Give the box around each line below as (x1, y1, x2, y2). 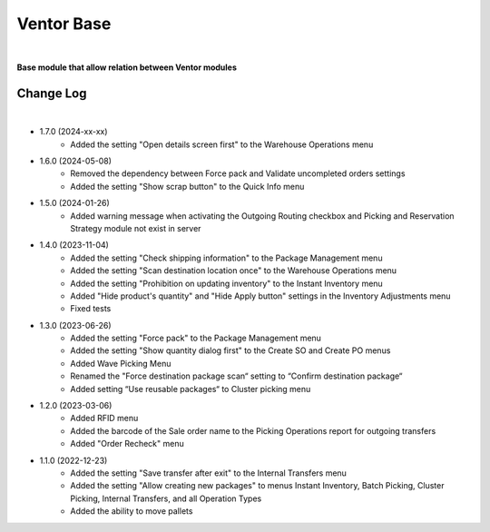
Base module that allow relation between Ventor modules (16, 62, 238, 73)
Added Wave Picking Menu (70, 358, 171, 369)
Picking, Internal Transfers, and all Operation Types (70, 493, 262, 504)
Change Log (16, 85, 87, 101)
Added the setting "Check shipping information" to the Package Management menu (70, 252, 383, 263)
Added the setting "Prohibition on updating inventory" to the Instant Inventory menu (70, 278, 383, 289)
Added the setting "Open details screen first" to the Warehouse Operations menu (70, 139, 374, 150)
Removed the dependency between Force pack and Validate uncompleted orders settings (70, 168, 406, 179)
